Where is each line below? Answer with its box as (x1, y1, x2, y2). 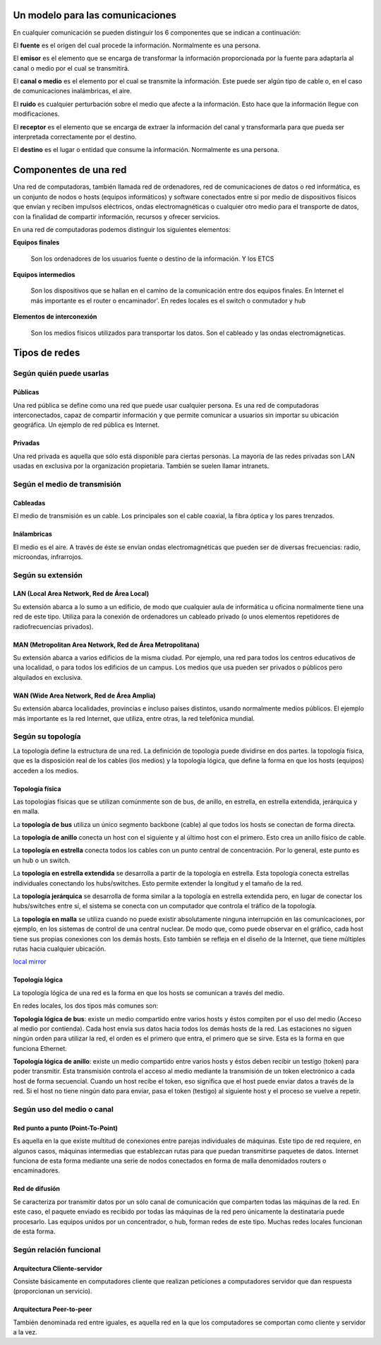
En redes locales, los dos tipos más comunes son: (13, 1002, 159, 1010)
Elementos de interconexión (13, 312, 97, 321)
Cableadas (13, 498, 46, 507)
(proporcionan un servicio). (13, 1287, 92, 1296)
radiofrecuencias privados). (13, 622, 94, 630)
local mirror (13, 958, 47, 966)
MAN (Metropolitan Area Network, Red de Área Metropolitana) (13, 640, 200, 649)
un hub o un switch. (13, 856, 71, 864)
